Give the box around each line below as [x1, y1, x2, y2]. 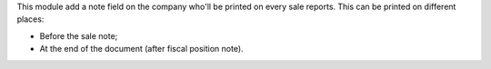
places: [16, 14, 45, 25]
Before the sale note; [39, 30, 118, 41]
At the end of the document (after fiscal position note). [39, 44, 245, 54]
